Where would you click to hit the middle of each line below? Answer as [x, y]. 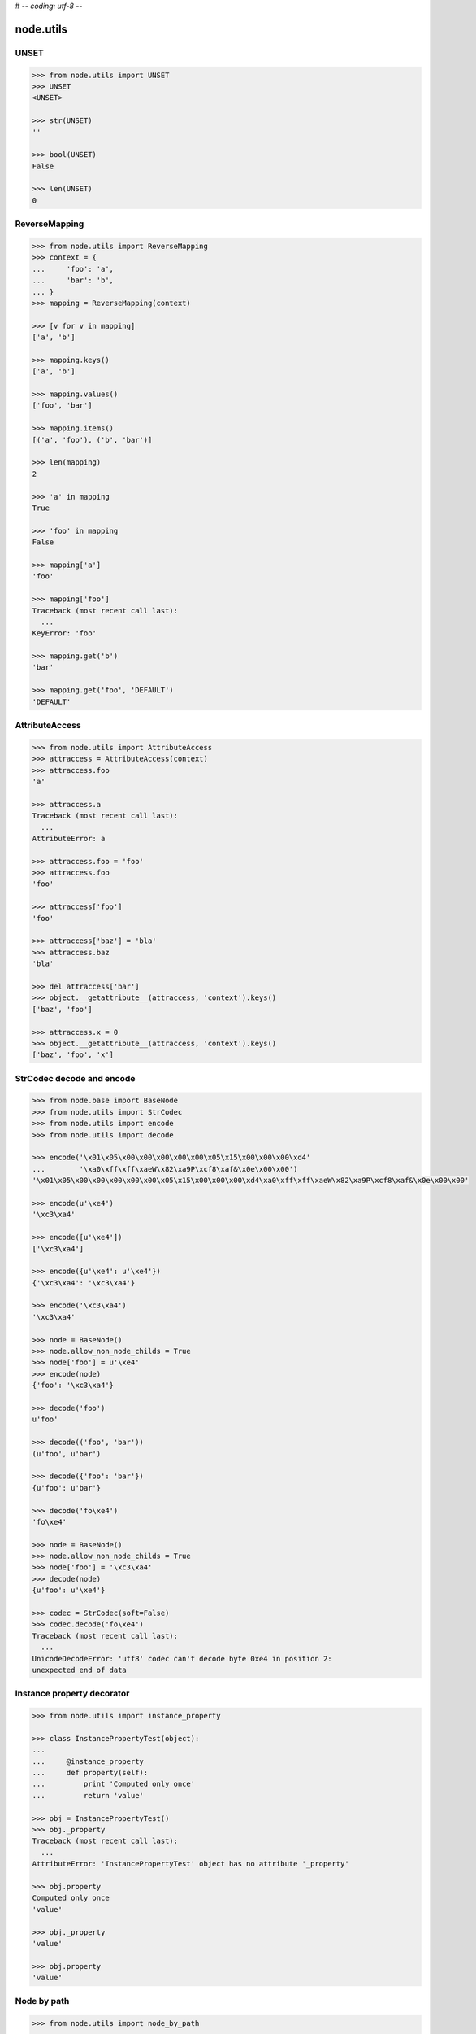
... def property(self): [90, 1773]
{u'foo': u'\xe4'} [69, 1590]
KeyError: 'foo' [65, 633]
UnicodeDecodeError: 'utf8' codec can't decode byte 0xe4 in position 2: [182, 1659]
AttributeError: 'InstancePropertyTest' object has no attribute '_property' [190, 1864]
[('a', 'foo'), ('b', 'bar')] [92, 440]
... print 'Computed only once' [113, 1784]
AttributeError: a [69, 838]
